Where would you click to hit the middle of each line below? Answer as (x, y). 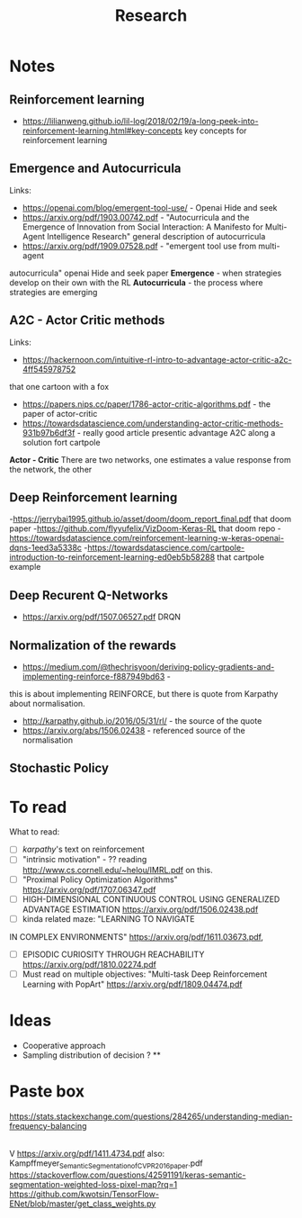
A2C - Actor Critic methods (87, 320)
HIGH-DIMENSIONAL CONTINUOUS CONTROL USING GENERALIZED (151, 899)
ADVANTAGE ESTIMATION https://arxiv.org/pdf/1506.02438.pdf (140, 909)
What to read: (35, 832)
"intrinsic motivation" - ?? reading (84, 860)
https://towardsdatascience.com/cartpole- (166, 548)
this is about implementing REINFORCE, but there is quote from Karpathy (144, 694)
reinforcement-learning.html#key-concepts (102, 131)
